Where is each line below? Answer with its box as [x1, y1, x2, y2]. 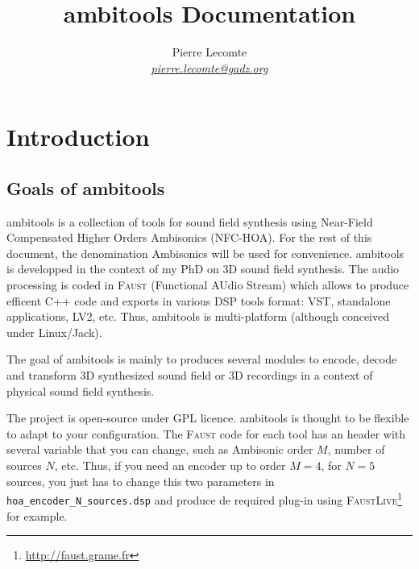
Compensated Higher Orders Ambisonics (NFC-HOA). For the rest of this [6, 229, 372, 246]
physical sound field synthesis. [6, 382, 155, 399]
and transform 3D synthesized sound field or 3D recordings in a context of [6, 367, 373, 384]
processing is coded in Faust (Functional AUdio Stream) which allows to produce [6, 276, 409, 293]
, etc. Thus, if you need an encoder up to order [54, 457, 286, 474]
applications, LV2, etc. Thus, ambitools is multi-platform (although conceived [6, 308, 390, 325]
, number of [327, 441, 385, 458]
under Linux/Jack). [6, 323, 102, 340]
